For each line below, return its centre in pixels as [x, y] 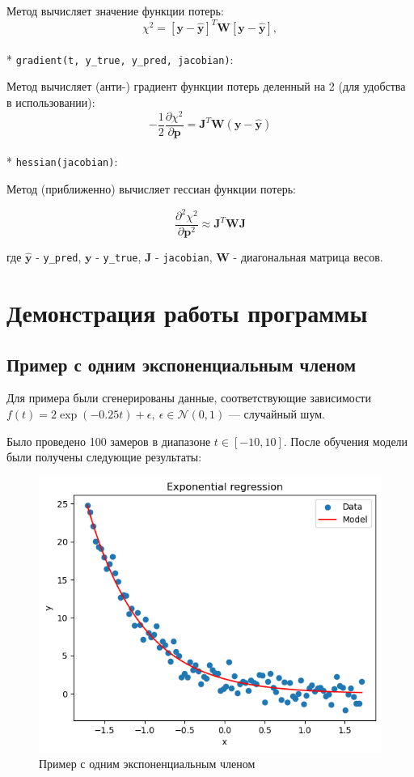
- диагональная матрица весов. [308, 257]
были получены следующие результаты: [104, 457]
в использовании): [51, 102]
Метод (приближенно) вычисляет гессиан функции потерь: [151, 188]
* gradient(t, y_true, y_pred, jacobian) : [120, 59]
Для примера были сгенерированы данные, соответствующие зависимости [189, 398]
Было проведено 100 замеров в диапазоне [109, 441]
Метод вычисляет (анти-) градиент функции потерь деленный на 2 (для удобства [206, 86]
